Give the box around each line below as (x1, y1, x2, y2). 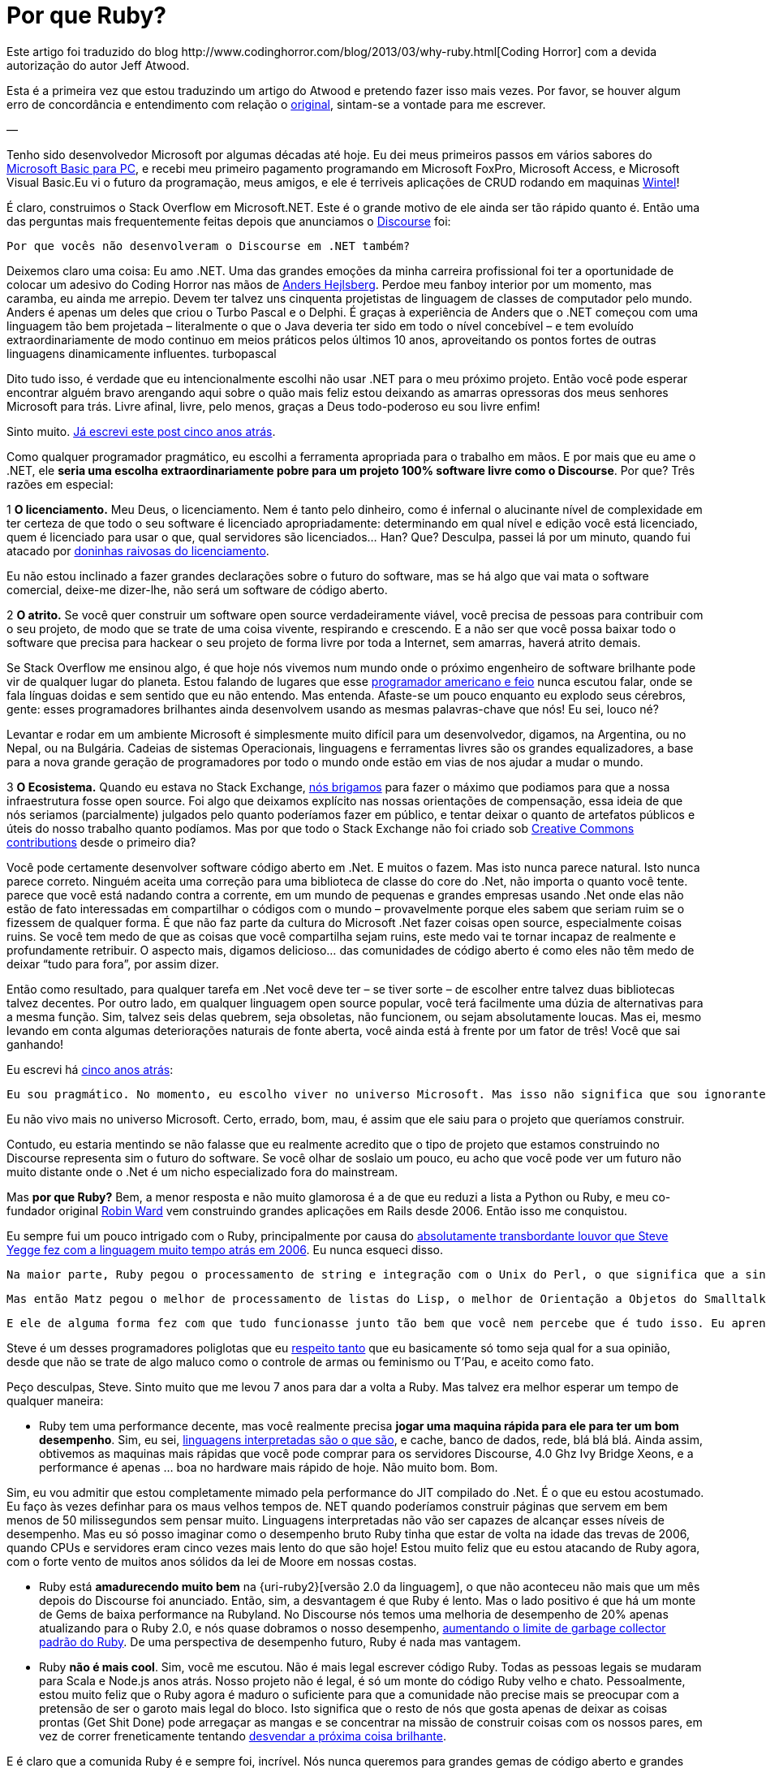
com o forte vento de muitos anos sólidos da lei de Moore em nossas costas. (6, 1554, 417, 1568)
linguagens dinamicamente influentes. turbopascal (6, 346, 277, 360)
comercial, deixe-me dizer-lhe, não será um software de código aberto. (6, 582, 388, 597)
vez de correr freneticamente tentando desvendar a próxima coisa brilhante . (39, 1728, 446, 1743)
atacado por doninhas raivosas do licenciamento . (6, 543, 269, 558)
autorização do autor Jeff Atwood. (6, 58, 190, 72)
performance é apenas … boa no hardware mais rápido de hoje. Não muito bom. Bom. (39, 1460, 498, 1474)
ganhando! (6, 1037, 64, 1051)
